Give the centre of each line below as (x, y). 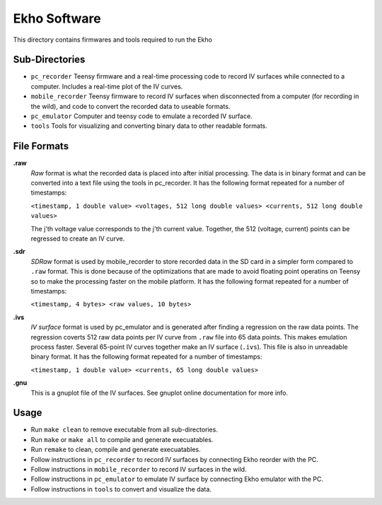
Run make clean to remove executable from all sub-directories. (125, 430)
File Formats (41, 146)
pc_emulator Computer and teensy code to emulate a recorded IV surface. (141, 116)
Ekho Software (57, 18)
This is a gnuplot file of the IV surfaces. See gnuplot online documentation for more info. (160, 393)
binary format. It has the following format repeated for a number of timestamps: (146, 356)
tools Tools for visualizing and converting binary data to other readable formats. (149, 126)
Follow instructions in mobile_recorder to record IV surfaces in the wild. (139, 469)
